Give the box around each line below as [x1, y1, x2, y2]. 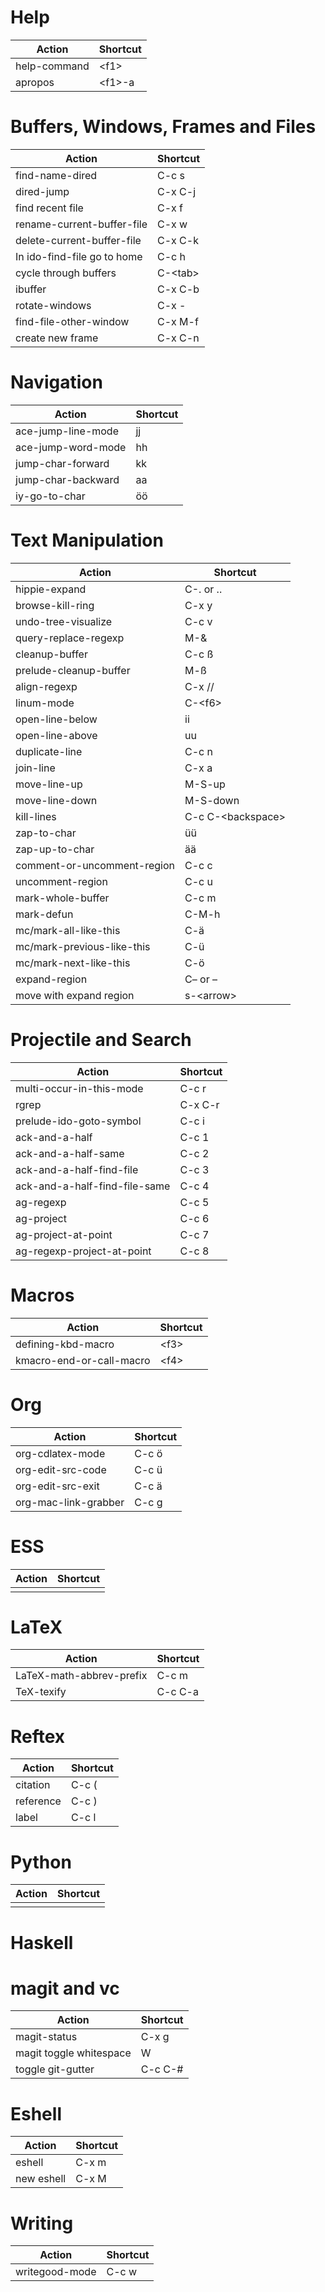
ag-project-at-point [15, 1227, 113, 1241]
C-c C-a [156, 1685, 199, 1699]
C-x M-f [157, 314, 199, 328]
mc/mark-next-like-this [15, 956, 131, 970]
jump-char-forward [15, 456, 110, 470]
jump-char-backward [15, 472, 120, 486]
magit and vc [10, 1977, 120, 2000]
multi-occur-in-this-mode [15, 1081, 144, 1095]
